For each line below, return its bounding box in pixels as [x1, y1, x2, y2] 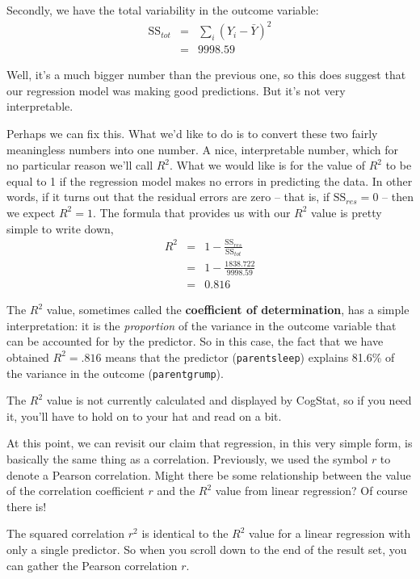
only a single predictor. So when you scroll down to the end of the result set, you [6, 541, 407, 558]
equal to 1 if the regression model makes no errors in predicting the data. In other [6, 172, 413, 189]
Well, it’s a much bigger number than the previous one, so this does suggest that [6, 66, 406, 83]
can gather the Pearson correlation [6, 556, 178, 573]
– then [382, 188, 414, 205]
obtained [6, 348, 49, 365]
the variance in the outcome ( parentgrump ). [6, 364, 224, 381]
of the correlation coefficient [6, 482, 145, 499]
